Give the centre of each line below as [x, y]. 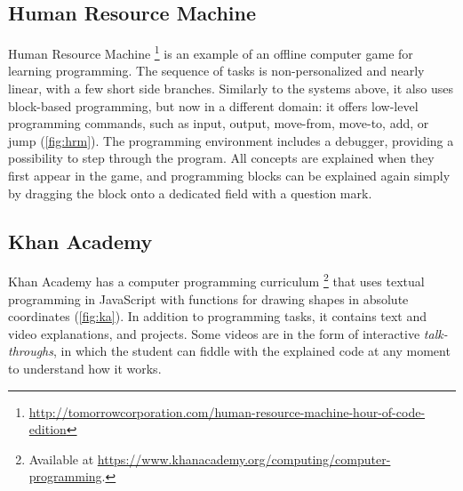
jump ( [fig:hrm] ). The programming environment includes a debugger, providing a [231, 140]
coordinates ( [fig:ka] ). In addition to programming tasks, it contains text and [218, 316]
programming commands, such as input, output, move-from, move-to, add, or [219, 123]
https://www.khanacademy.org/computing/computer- [244, 459]
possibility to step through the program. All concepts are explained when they [221, 158]
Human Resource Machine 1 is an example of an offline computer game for [211, 52]
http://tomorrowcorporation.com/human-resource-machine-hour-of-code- [227, 411]
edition [48, 429]
